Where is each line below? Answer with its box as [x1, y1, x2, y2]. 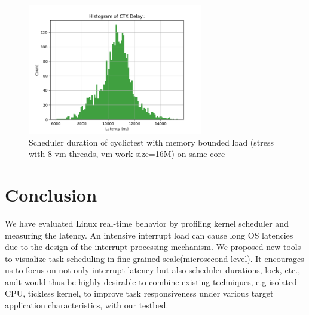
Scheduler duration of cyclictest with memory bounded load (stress [29, 135, 274, 148]
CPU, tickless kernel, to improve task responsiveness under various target [5, 287, 274, 299]
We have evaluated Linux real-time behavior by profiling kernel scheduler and [5, 217, 289, 229]
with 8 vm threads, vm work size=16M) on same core [29, 147, 225, 160]
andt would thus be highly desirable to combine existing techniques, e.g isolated [5, 275, 297, 288]
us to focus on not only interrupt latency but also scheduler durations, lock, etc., [5, 264, 301, 276]
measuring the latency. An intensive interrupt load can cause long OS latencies [5, 228, 293, 241]
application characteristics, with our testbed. [5, 299, 169, 311]
